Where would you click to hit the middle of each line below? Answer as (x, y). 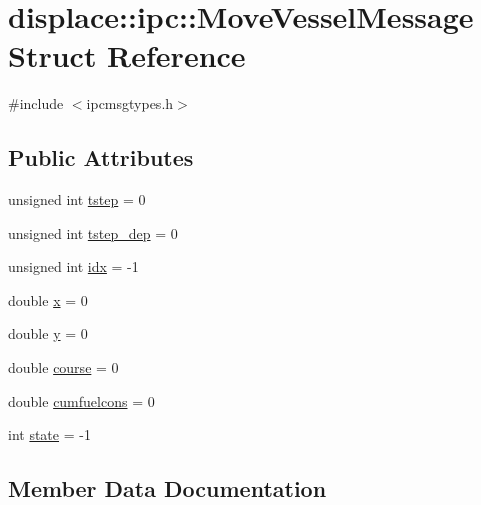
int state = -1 (49, 434)
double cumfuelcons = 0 (81, 400)
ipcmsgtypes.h (130, 103)
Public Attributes (101, 157)
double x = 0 (48, 299)
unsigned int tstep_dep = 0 (93, 232)
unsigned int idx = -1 (73, 266)
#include (36, 103)
